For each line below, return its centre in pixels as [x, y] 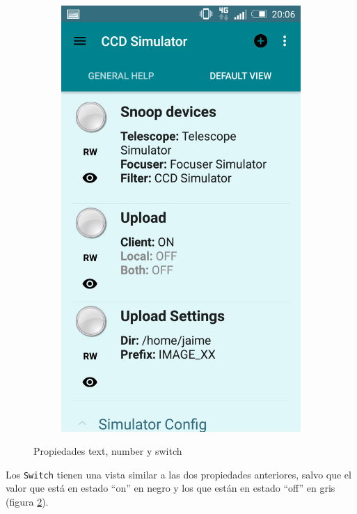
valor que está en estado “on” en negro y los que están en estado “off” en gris [170, 488]
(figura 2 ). [27, 501]
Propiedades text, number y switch [108, 451]
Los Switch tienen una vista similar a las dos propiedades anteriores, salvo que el [178, 474]
